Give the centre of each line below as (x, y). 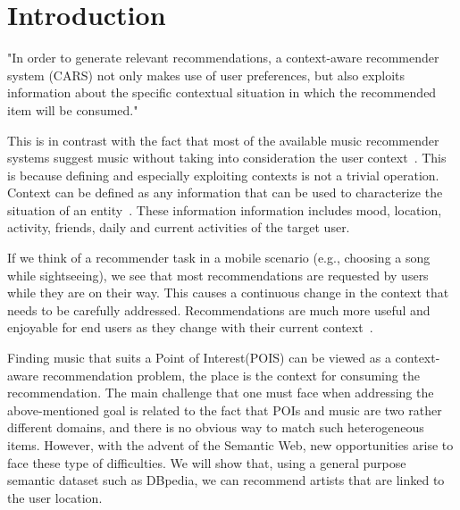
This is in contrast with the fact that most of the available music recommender (223, 140)
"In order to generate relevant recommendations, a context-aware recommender (223, 58)
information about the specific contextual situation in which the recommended (222, 92)
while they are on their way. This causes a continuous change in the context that (228, 293)
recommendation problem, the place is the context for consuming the (231, 375)
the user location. (55, 497)
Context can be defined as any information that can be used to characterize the (225, 192)
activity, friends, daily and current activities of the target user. (179, 227)
